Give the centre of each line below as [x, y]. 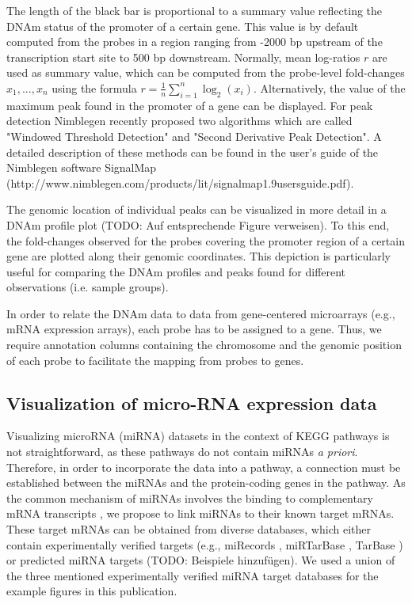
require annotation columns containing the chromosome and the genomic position [204, 345]
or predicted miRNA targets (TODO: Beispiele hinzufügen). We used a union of [201, 560]
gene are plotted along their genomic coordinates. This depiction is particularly [198, 256]
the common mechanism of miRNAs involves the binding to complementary [190, 498]
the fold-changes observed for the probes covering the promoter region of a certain [206, 240]
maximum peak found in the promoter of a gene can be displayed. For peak [190, 105]
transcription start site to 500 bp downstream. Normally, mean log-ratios [183, 57]
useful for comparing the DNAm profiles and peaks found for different [176, 271]
